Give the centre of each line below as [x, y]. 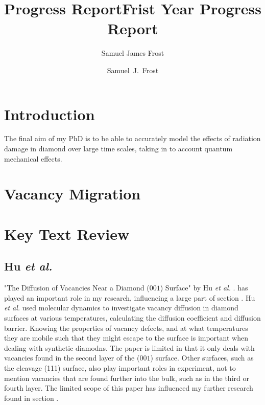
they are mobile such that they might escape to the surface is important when [126, 338]
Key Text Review [67, 233]
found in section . [31, 398]
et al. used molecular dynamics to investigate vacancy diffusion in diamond [121, 308]
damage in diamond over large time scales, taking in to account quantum [118, 149]
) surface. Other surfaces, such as [202, 358]
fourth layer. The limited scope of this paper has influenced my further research [129, 388]
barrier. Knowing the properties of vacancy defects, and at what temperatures [126, 328]
